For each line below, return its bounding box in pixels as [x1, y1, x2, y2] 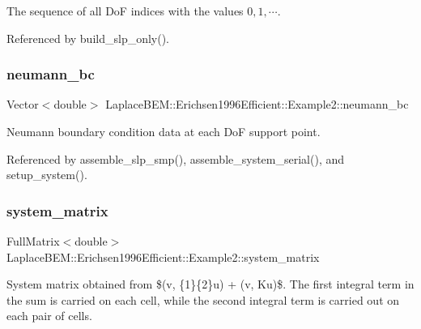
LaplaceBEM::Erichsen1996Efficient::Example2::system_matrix [6, 248, 320, 265]
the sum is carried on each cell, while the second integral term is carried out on [6, 291, 400, 308]
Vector [6, 96, 39, 113]
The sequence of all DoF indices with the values [6, 2, 244, 19]
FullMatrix [6, 233, 60, 249]
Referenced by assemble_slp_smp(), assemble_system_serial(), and [6, 150, 345, 167]
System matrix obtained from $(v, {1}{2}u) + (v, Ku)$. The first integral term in [6, 276, 415, 293]
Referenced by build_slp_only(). [6, 29, 170, 46]
